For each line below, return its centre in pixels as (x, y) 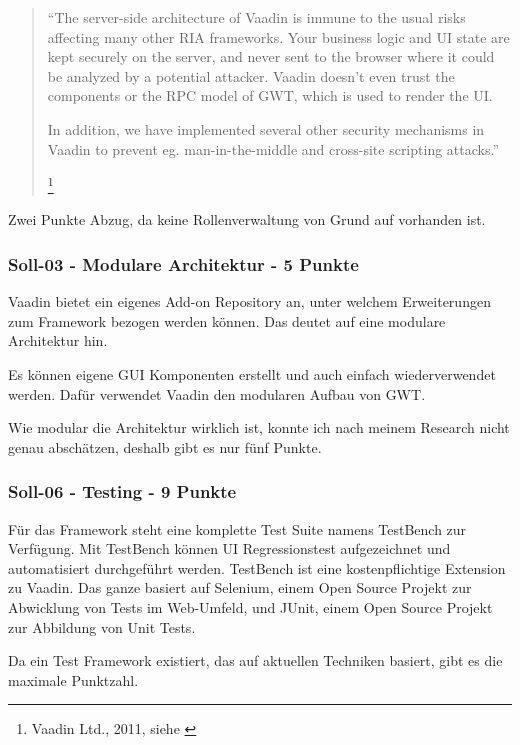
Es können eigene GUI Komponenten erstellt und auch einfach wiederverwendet (252, 374)
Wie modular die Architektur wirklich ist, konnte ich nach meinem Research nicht (259, 427)
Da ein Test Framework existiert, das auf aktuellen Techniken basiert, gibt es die (255, 660)
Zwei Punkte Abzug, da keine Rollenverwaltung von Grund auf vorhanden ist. (247, 219)
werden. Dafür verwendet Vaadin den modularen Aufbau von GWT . (217, 393)
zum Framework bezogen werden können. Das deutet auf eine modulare (227, 320)
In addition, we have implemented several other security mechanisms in (266, 128)
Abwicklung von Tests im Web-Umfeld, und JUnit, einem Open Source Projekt (250, 606)
